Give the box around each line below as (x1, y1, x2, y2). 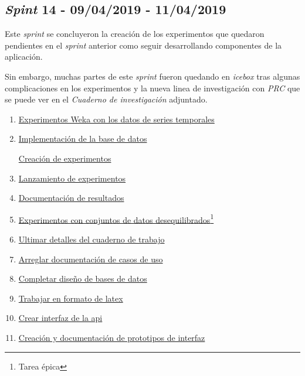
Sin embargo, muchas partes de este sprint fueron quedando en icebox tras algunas (5, 70, 300, 82)
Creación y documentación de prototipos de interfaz (18, 331, 205, 343)
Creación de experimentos (18, 152, 111, 164)
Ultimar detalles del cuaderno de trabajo (18, 233, 165, 245)
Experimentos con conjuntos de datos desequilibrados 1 (18, 211, 214, 225)
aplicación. (5, 50, 43, 63)
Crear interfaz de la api (18, 312, 103, 324)
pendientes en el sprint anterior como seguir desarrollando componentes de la (5, 39, 282, 51)
